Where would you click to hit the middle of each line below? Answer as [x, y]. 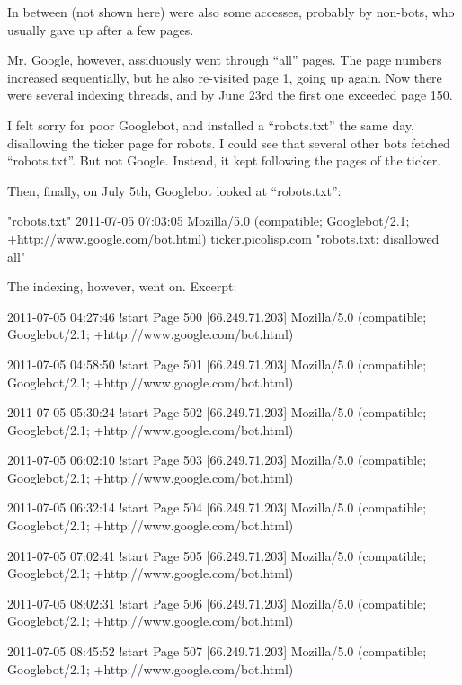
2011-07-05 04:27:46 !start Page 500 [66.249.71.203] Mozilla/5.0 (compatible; [217, 316]
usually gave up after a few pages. [101, 29]
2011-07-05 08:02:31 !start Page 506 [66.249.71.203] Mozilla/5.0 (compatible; [217, 603]
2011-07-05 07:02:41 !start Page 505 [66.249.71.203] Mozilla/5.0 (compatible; [217, 555]
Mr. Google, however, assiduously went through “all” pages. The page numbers [225, 60]
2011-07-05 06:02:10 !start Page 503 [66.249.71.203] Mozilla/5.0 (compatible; [217, 460]
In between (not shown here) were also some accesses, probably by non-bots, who [231, 12]
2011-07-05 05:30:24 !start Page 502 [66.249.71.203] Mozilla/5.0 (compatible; [217, 412]
